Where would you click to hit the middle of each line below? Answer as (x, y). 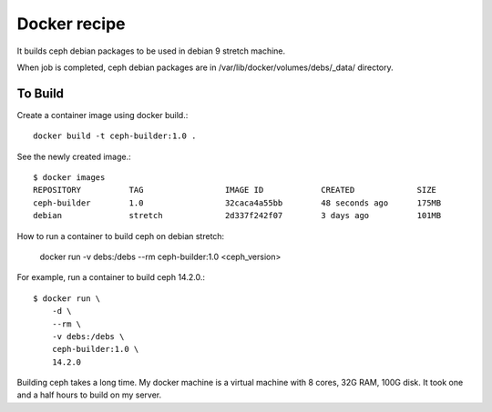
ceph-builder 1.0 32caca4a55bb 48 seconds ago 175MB (237, 203)
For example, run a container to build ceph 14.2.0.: (111, 277)
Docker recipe (71, 24)
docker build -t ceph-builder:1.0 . (115, 136)
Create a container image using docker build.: (102, 115)
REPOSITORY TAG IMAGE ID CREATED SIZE (235, 190)
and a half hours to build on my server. (89, 395)
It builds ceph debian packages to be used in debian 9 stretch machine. (151, 51)
